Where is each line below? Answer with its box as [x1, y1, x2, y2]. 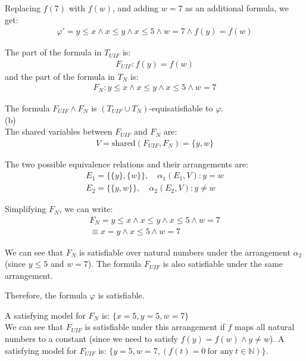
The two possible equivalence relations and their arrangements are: [5, 157, 248, 170]
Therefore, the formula [5, 289, 88, 301]
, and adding [113, 2, 159, 14]
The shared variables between [5, 125, 113, 138]
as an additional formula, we [185, 2, 289, 14]
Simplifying [5, 203, 46, 215]
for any [207, 347, 233, 356]
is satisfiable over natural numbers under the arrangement [79, 245, 291, 258]
